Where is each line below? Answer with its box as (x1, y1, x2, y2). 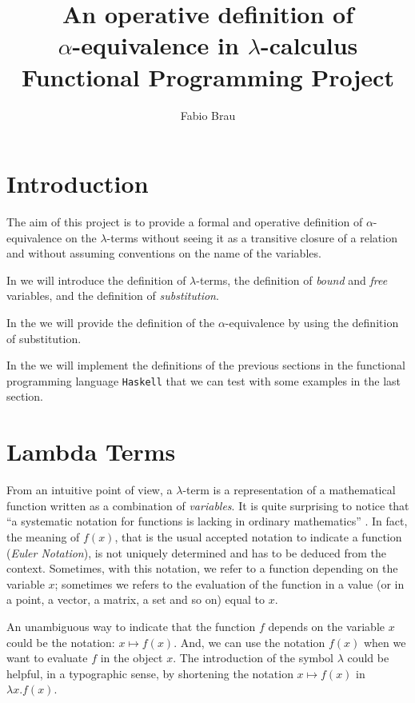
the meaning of (6, 528, 80, 545)
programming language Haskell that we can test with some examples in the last (6, 372, 401, 389)
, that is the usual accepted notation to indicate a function (114, 528, 402, 545)
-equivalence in (72, 29, 239, 62)
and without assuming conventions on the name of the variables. (6, 245, 321, 262)
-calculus (260, 29, 358, 62)
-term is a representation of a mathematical (182, 481, 396, 498)
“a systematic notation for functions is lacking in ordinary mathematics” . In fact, (6, 513, 408, 529)
